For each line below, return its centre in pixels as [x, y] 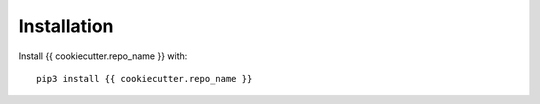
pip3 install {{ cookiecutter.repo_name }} [144, 78]
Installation [66, 26]
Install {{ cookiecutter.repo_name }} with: [103, 56]
